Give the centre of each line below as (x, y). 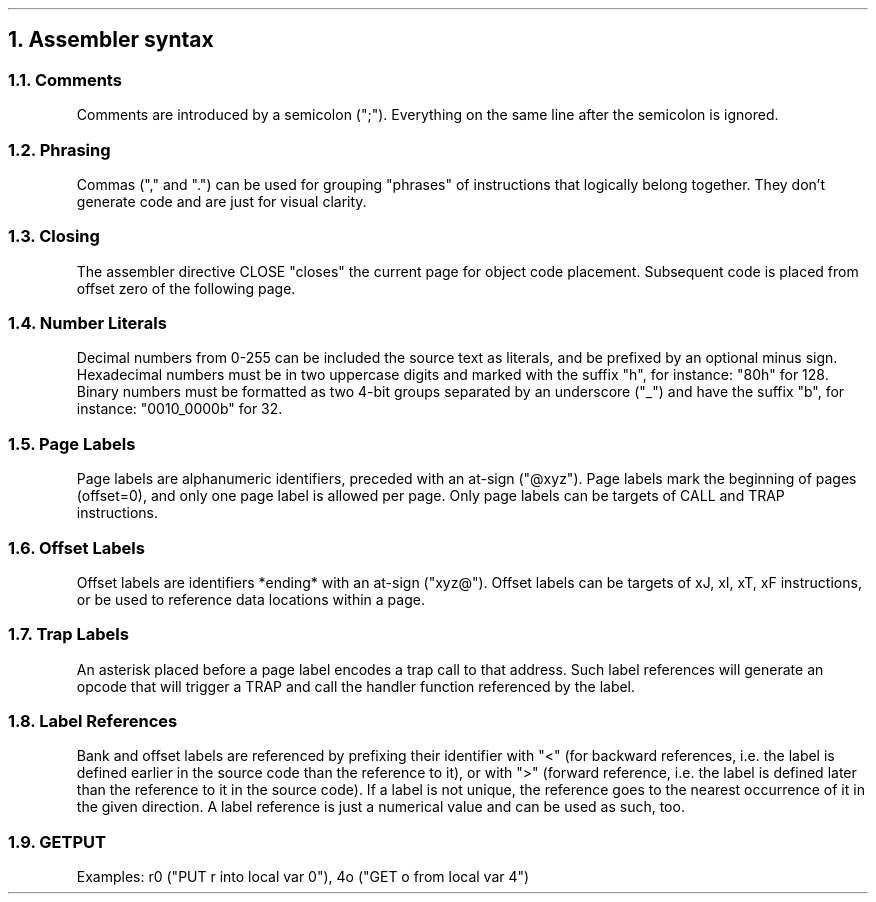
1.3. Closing (54, 236)
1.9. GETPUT (57, 841)
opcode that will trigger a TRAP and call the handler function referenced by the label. (356, 686)
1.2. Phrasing (59, 149)
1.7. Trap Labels (68, 634)
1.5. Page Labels (72, 443)
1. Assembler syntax (111, 40)
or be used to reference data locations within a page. (250, 599)
